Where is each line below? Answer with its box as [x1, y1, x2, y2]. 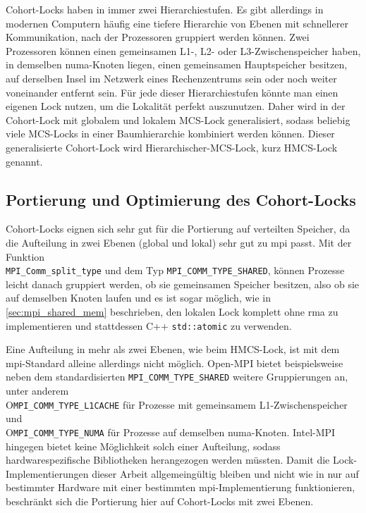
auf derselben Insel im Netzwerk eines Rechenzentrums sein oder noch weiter [6, 70, 337, 85]
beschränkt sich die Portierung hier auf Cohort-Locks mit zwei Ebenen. [6, 493, 314, 508]
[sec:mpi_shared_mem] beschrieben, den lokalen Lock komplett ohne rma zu [6, 304, 338, 319]
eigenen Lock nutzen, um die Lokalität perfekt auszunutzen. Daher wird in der [6, 99, 346, 113]
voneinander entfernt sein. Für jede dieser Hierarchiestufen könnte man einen [6, 85, 338, 99]
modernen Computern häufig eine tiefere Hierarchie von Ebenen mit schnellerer [6, 16, 348, 30]
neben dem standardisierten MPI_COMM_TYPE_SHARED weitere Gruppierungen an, [6, 369, 348, 384]
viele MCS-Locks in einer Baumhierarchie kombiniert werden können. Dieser [6, 126, 335, 141]
